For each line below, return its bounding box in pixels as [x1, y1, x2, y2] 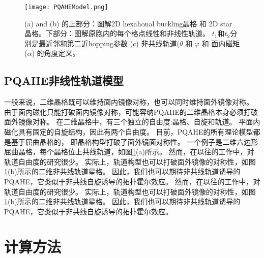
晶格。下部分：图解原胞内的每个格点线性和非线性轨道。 [24, 28, 210, 39]
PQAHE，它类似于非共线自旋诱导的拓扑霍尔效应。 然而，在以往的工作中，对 [4, 176, 260, 186]
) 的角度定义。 [32, 48, 80, 58]
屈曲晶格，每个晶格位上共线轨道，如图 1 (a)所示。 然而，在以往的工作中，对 [4, 146, 254, 157]
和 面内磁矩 [201, 38, 240, 48]
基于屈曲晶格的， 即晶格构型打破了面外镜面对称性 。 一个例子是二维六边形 [11, 136, 258, 147]
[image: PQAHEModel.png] [24, 4, 108, 11]
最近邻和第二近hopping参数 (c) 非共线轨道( [38, 38, 180, 48]
